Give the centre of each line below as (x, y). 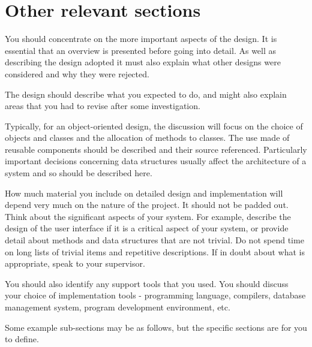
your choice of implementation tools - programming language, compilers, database (155, 295)
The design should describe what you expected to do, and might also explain (146, 94)
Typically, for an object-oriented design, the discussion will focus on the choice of (154, 126)
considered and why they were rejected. (77, 73)
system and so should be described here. (79, 173)
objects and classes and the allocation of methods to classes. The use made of (147, 138)
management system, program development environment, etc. (118, 307)
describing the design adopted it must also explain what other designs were (143, 62)
